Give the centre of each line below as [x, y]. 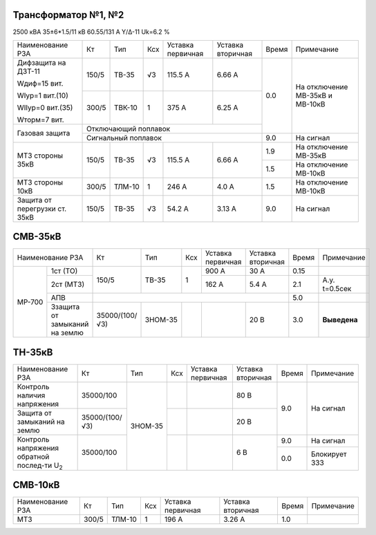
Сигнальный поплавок [124, 138]
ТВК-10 [125, 108]
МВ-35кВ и [314, 95]
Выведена [340, 320]
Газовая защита [44, 133]
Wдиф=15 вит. [40, 83]
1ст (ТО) [64, 271]
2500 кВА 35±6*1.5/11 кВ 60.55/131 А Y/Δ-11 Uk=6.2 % [92, 32]
